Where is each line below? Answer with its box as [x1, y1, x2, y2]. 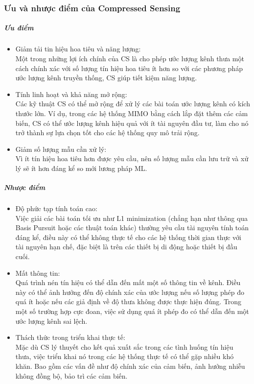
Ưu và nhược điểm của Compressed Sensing [4, 1, 181, 14]
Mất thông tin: [15, 267, 60, 278]
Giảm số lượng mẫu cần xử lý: [15, 144, 107, 154]
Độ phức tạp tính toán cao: [15, 203, 97, 214]
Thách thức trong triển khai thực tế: [15, 332, 125, 342]
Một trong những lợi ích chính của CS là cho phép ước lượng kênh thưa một [15, 53, 244, 63]
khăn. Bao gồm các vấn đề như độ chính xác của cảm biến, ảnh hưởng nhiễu [15, 361, 245, 371]
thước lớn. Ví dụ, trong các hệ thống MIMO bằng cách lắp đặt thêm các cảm [15, 108, 248, 118]
